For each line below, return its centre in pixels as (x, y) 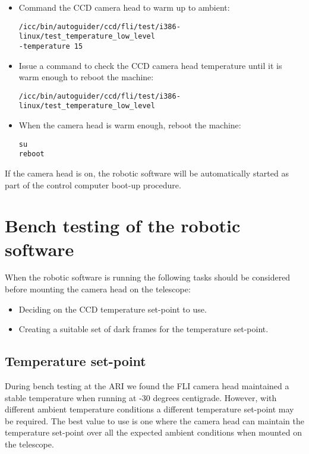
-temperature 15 (51, 46)
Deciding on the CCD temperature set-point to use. (113, 309)
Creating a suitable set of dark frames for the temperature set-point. (144, 329)
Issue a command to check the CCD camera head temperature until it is (150, 65)
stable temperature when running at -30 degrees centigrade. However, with (141, 397)
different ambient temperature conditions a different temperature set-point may (149, 409)
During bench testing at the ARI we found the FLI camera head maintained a (147, 386)
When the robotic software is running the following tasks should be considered (148, 277)
